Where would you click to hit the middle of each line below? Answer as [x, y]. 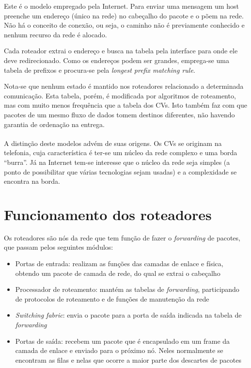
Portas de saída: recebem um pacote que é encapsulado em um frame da [123, 341]
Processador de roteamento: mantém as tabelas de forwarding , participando [127, 289]
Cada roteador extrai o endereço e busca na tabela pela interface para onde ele [121, 51]
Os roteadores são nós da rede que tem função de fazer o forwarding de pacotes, [122, 237]
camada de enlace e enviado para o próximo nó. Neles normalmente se [119, 350]
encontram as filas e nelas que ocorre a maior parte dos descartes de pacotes [128, 360]
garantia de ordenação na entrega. [54, 124]
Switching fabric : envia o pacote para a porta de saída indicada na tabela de [128, 315]
